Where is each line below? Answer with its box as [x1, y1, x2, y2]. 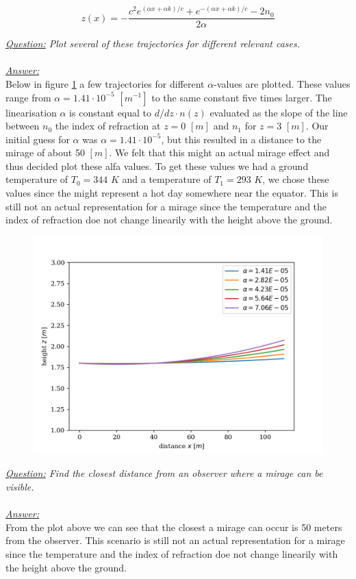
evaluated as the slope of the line [209, 105, 348, 119]
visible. [5, 480, 34, 494]
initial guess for [5, 132, 70, 146]
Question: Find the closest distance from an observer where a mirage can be [5, 466, 323, 480]
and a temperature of [122, 172, 212, 186]
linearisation [5, 105, 57, 119]
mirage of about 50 [5, 145, 85, 160]
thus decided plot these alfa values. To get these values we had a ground [5, 158, 309, 173]
